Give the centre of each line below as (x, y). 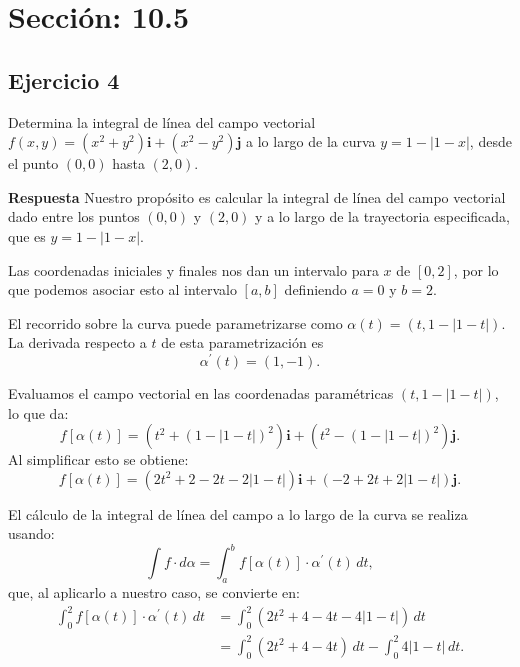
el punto (33, 163)
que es (27, 235)
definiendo (315, 289)
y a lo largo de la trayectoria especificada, (382, 216)
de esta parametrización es (242, 342)
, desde (490, 141)
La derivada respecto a (77, 342)
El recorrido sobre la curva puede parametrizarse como (175, 322)
